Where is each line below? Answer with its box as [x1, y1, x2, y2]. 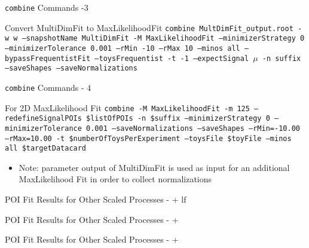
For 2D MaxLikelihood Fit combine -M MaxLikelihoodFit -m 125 [5, 101, 250, 114]
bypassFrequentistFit [5, 54, 91, 63]
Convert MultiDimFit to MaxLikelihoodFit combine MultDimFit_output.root [5, 21, 293, 33]
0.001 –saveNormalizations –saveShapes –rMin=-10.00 [86, 124, 300, 133]
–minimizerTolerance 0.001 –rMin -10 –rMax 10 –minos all [5, 44, 240, 53]
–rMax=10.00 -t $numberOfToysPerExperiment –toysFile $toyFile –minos [5, 134, 292, 143]
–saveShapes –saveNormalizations [5, 64, 137, 73]
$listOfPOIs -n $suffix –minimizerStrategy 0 [86, 114, 270, 123]
